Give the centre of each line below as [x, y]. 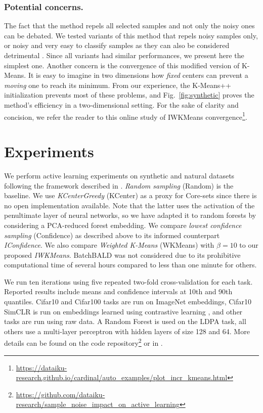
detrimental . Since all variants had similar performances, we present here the [124, 55]
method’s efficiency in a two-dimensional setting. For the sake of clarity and [121, 104]
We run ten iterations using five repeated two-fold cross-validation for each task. [128, 281]
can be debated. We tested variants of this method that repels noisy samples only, [131, 35]
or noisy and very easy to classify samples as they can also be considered [117, 45]
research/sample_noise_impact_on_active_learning [98, 404]
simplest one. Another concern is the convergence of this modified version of [122, 65]
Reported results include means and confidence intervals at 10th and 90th [118, 291]
